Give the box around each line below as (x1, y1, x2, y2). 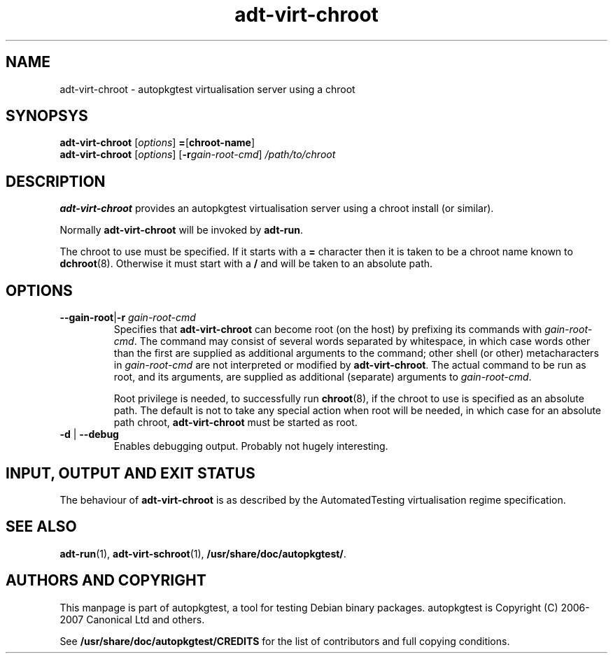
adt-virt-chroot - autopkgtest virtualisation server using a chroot (59, 83, 355, 95)
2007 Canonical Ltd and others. (59, 613, 205, 625)
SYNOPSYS (6, 107, 88, 125)
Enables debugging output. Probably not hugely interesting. (113, 440, 388, 453)
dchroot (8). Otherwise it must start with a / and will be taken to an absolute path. (59, 257, 433, 270)
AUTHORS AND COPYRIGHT (6, 572, 206, 590)
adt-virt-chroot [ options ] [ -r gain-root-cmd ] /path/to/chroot (59, 148, 336, 161)
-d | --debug (59, 428, 119, 441)
